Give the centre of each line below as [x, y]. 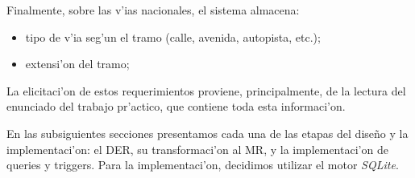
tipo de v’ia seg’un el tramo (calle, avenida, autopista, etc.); [173, 36]
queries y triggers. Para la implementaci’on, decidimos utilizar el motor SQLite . [203, 165]
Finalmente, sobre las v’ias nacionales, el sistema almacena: [153, 10]
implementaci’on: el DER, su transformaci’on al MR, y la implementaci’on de [197, 149]
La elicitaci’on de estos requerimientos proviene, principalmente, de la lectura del [206, 90]
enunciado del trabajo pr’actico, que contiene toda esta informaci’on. [176, 106]
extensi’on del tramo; [77, 64]
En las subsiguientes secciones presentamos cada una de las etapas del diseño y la [207, 133]
